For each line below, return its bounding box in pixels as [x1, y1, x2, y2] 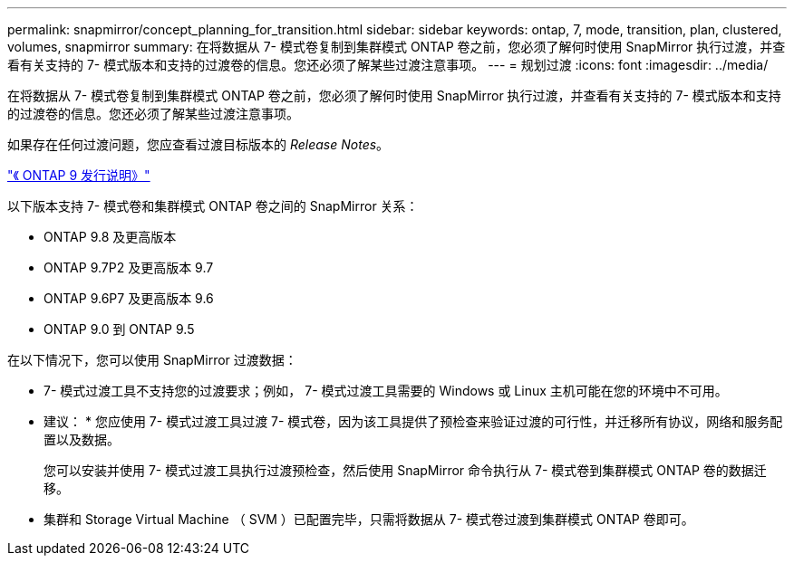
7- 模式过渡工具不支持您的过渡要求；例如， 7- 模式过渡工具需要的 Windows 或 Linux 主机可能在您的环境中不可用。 [44, 383, 728, 398]
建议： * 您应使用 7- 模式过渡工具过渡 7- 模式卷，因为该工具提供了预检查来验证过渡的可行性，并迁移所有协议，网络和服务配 [44, 414, 783, 429]
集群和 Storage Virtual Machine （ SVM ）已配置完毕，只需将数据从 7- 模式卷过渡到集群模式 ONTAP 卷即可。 [44, 511, 694, 527]
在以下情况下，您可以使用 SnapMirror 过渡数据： [7, 352, 297, 367]
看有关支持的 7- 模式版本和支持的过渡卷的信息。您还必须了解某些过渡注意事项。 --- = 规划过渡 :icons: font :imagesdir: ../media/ [7, 57, 769, 72]
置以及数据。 [44, 432, 120, 447]
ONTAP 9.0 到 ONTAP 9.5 [44, 321, 195, 337]
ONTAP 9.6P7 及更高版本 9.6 [44, 291, 214, 306]
